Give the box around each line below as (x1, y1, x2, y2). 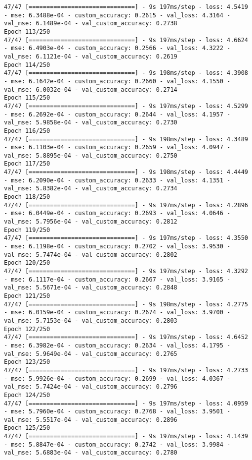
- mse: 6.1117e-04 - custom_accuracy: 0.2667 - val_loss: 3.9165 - (4, 276, 231, 283)
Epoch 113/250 (4, 28, 50, 35)
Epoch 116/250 (4, 127, 50, 134)
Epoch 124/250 (4, 391, 50, 399)
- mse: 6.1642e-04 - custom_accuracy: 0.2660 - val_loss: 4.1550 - (4, 77, 231, 85)
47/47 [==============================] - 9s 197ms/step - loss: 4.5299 (4, 102, 248, 110)
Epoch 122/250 (4, 325, 50, 333)
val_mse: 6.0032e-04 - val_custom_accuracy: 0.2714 (4, 86, 177, 93)
